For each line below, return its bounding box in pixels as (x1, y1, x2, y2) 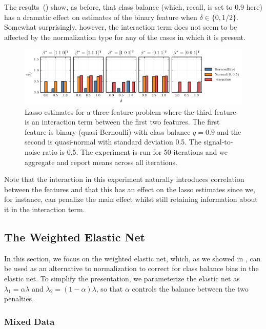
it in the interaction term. (4, 203, 85, 214)
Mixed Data (4, 315, 55, 327)
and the (217, 126, 241, 137)
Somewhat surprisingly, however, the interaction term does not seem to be (4, 22, 237, 32)
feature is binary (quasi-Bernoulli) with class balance (25, 126, 191, 137)
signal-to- (203, 136, 233, 147)
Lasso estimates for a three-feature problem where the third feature (25, 106, 236, 117)
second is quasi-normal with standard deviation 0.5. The (25, 136, 201, 147)
